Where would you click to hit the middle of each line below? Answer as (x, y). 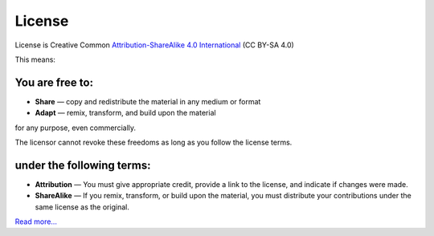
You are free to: (54, 82)
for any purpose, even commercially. (76, 128)
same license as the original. (82, 207)
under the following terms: (83, 165)
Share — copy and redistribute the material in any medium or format (148, 101)
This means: (35, 59)
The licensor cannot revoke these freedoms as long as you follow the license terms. (154, 142)
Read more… (36, 222)
